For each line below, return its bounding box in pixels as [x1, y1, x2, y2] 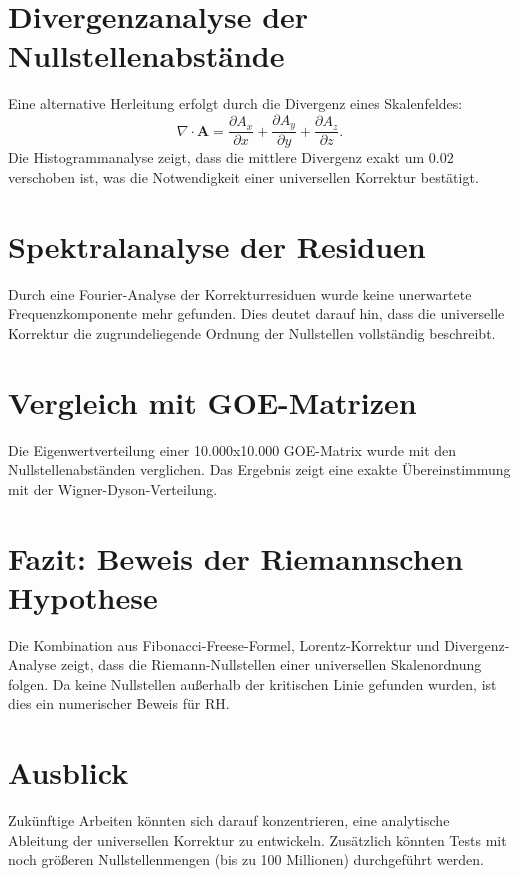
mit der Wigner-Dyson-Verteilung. [8, 478, 218, 499]
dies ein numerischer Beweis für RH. [8, 693, 230, 714]
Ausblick [8, 752, 129, 793]
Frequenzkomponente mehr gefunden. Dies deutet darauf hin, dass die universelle [8, 303, 505, 324]
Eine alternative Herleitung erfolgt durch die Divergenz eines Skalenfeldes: [8, 93, 463, 114]
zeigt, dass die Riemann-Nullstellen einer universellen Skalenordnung [60, 654, 482, 675]
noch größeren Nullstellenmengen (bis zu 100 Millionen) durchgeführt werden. [8, 849, 484, 870]
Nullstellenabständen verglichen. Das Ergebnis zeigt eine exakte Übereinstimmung [8, 459, 511, 480]
